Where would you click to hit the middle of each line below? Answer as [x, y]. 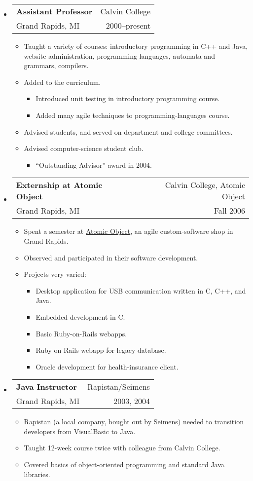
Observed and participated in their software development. [111, 257]
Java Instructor [47, 387]
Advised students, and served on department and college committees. [128, 131]
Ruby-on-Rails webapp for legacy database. [101, 350]
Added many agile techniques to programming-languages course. [133, 115]
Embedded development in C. [80, 316]
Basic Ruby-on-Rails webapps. [81, 333]
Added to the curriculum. [62, 82]
